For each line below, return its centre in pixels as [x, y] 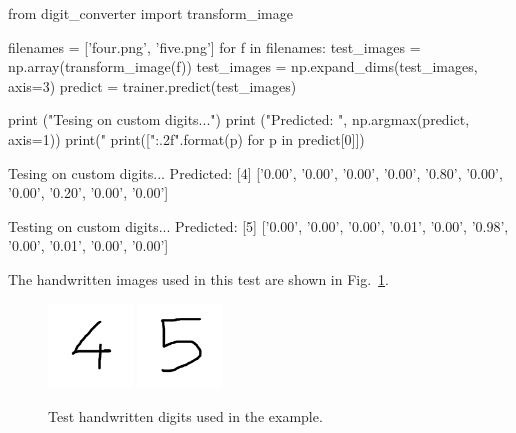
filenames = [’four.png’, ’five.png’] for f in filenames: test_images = [214, 46]
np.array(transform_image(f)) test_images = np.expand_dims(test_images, [243, 66]
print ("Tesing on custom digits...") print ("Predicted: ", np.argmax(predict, [239, 119]
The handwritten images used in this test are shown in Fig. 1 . [198, 278]
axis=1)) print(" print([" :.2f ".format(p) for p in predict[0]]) [186, 138]
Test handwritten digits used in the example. [185, 415]
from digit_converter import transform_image [150, 13]
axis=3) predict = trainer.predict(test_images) [152, 85]
